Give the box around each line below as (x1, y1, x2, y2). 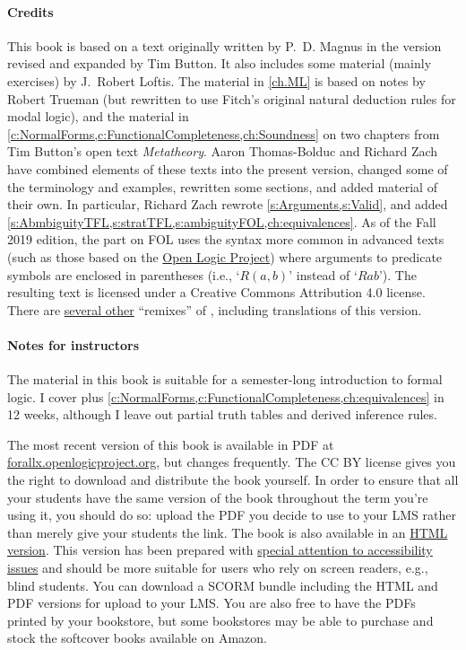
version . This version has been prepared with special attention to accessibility (7, 540, 433, 559)
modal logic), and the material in (7, 107, 189, 126)
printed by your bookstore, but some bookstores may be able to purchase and (7, 610, 434, 629)
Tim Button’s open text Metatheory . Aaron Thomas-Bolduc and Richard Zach (7, 142, 438, 161)
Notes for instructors (7, 335, 140, 354)
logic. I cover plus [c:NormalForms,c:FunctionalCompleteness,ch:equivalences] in (7, 387, 444, 406)
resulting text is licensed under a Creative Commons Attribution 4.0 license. (7, 283, 426, 302)
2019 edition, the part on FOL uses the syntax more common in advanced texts (7, 230, 444, 249)
